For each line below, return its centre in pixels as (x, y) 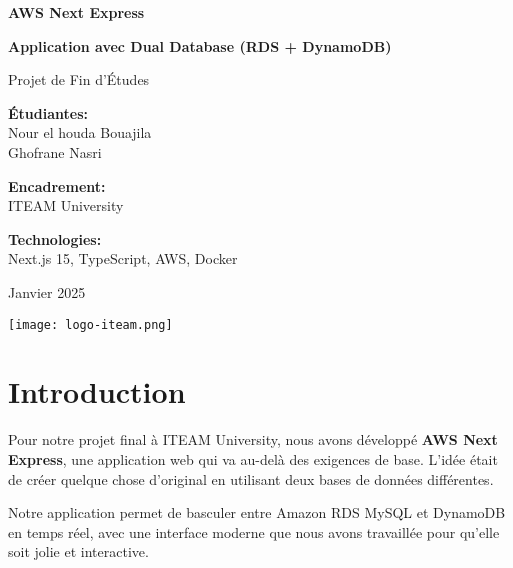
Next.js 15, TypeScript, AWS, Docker (123, 258)
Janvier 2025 (47, 291)
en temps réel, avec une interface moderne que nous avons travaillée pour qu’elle (254, 531)
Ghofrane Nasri (55, 151)
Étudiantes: (48, 112)
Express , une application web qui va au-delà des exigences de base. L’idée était (253, 458)
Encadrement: (57, 185)
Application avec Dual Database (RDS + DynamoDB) (200, 45)
